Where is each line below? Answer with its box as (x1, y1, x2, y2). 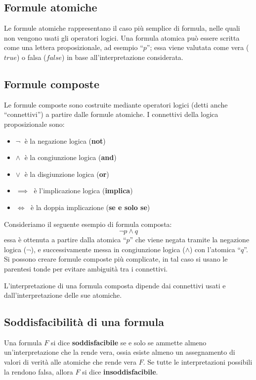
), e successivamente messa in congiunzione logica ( (31, 244, 185, 254)
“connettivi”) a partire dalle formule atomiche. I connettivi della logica (4, 109, 218, 119)
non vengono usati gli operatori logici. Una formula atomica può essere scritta (4, 32, 240, 43)
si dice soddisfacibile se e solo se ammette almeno (51, 337, 207, 347)
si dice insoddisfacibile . (82, 366, 158, 377)
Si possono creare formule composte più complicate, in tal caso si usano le (4, 254, 228, 264)
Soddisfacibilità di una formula (4, 314, 164, 329)
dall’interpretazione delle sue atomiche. (4, 290, 122, 300)
